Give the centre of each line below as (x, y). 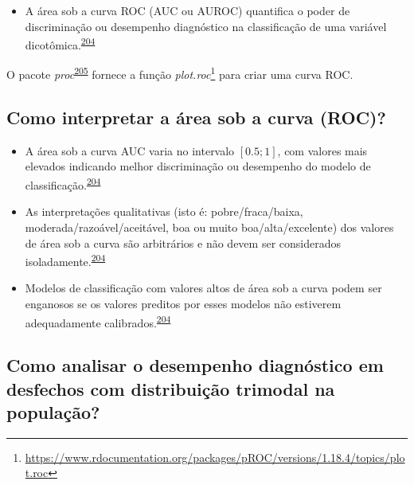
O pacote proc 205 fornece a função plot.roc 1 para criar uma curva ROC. (180, 73)
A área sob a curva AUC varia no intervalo (130, 150)
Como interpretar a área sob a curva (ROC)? (196, 117)
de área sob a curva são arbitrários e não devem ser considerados (183, 242)
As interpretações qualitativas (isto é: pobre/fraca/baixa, (164, 211)
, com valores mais (322, 150)
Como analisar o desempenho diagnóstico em (195, 365)
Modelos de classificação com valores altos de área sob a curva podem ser (203, 288)
